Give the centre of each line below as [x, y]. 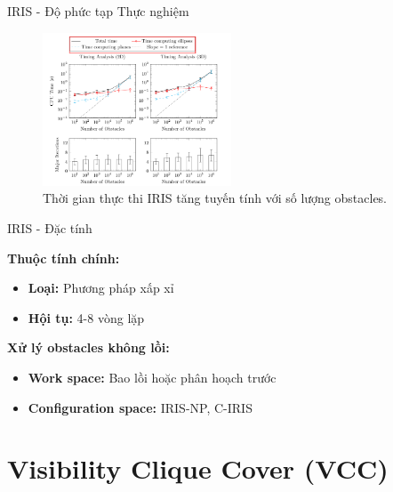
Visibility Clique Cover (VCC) [198, 468]
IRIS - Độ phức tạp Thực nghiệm [98, 11]
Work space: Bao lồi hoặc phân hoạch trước [152, 377]
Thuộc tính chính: [64, 258]
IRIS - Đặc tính [50, 228]
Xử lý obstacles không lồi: [88, 347]
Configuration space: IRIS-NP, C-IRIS [140, 407]
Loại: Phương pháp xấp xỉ [101, 288]
